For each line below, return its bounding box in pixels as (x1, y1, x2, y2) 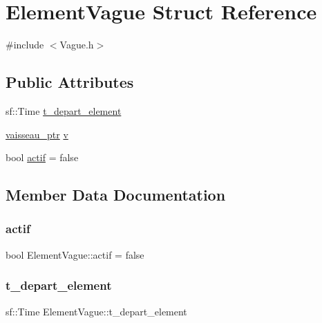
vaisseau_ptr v (6, 127, 68, 141)
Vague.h (59, 37, 94, 52)
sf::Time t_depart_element (6, 103, 122, 118)
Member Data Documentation (6, 184, 226, 205)
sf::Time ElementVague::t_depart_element (6, 304, 187, 318)
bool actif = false (6, 150, 79, 165)
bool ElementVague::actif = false (6, 247, 144, 261)
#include (6, 37, 44, 52)
